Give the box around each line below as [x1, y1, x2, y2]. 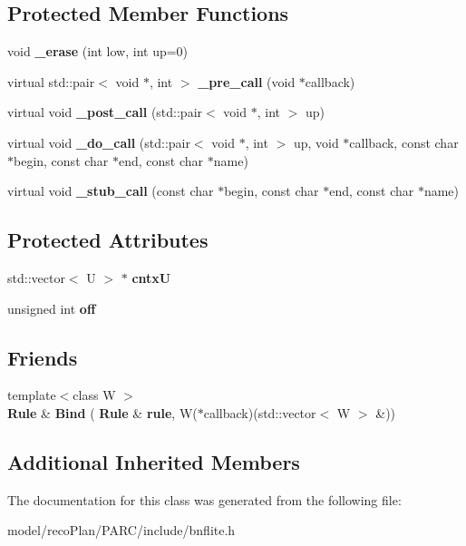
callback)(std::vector [203, 403, 316, 422]
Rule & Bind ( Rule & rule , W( [7, 403, 198, 422]
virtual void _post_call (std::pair [7, 102, 203, 122]
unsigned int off [7, 298, 96, 317]
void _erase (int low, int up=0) [7, 42, 189, 61]
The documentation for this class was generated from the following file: [7, 490, 402, 509]
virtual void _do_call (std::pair [7, 132, 190, 151]
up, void [293, 132, 339, 151]
